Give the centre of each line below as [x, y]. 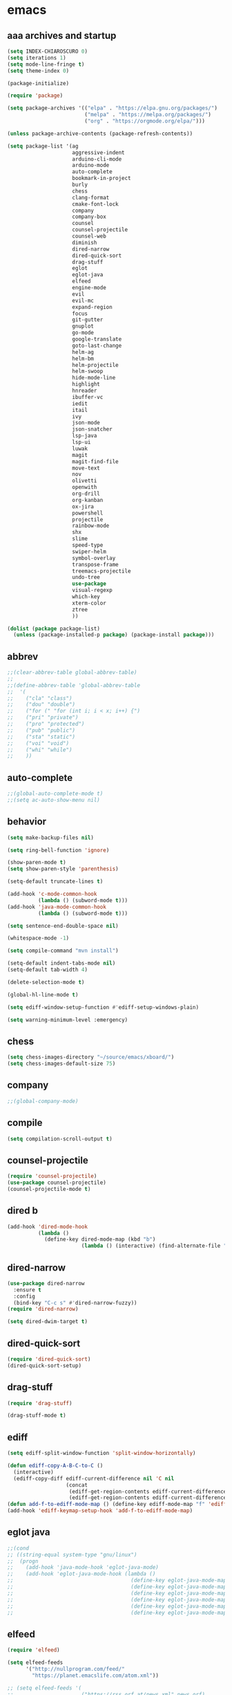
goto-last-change [97, 346]
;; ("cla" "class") [40, 698]
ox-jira [83, 506]
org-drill [86, 494]
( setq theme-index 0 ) [38, 71]
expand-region [92, 307]
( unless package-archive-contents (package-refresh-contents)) [100, 134]
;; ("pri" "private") [43, 718]
